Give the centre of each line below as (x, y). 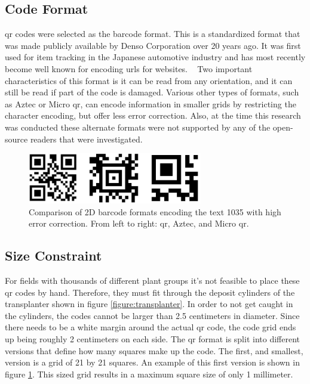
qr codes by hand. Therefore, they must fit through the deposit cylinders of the (150, 292)
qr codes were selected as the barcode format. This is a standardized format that (153, 34)
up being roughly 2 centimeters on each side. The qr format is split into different (153, 338)
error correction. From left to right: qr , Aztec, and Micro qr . (139, 223)
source (16, 139)
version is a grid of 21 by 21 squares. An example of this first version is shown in (152, 362)
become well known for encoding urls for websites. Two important (129, 68)
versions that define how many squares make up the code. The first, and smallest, (154, 350)
